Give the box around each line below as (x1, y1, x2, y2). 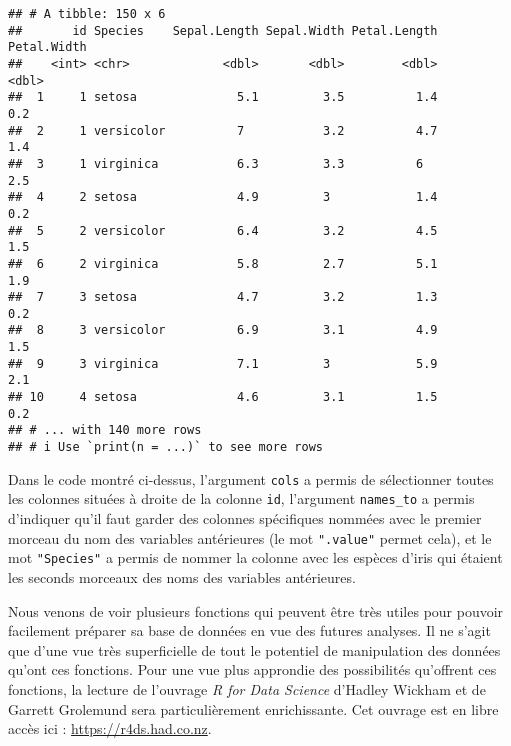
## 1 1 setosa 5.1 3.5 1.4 (8, 90, 438, 105)
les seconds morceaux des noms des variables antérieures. (8, 566, 356, 587)
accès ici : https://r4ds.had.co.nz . (8, 718, 212, 739)
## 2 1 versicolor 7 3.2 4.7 (8, 123, 438, 138)
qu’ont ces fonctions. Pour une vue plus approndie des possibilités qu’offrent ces (8, 659, 497, 680)
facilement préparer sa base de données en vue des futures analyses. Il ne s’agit (8, 620, 491, 641)
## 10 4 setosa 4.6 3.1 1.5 (8, 390, 438, 405)
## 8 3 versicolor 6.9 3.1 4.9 (8, 323, 438, 338)
